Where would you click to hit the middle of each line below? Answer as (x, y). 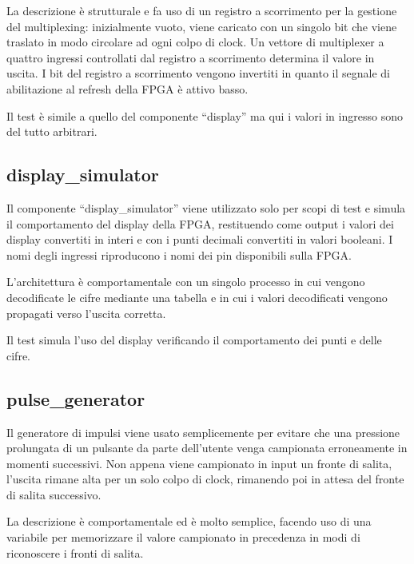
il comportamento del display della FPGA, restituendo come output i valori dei (200, 223)
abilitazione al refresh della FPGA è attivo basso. (127, 88)
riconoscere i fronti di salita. (75, 552)
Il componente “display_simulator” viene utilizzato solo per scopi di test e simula (206, 207)
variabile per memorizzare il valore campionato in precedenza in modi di (183, 537)
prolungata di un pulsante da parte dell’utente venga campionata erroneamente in (207, 448)
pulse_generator (76, 398)
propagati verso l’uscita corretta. (86, 313)
